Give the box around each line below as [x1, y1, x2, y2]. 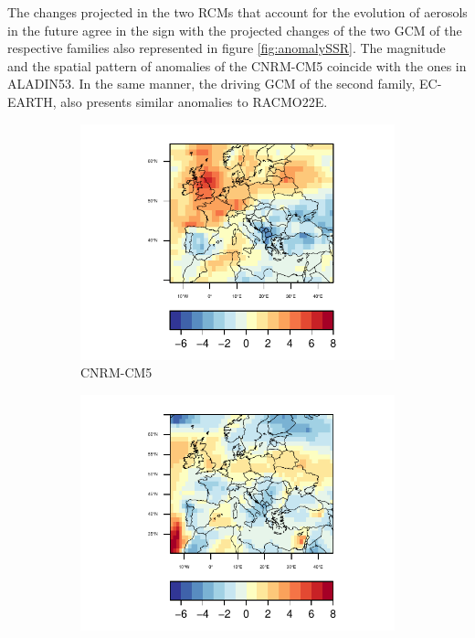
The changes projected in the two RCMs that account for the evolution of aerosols [7, 3, 468, 21]
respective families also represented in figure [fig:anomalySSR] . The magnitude [7, 38, 446, 58]
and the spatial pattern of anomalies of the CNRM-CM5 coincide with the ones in [7, 56, 467, 75]
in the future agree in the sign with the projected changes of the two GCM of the [7, 20, 462, 39]
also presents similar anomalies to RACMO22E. [60, 91, 328, 111]
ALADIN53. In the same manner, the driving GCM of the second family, [7, 74, 416, 93]
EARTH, [7, 91, 57, 111]
